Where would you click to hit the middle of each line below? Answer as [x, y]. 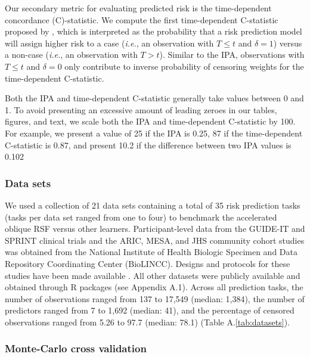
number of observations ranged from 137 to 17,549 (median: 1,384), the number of [155, 298]
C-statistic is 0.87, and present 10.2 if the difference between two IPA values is [148, 145]
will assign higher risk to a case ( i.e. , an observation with [109, 43]
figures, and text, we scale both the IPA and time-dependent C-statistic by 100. [150, 121]
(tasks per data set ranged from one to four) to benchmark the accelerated [141, 217]
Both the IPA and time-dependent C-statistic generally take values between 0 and [154, 98]
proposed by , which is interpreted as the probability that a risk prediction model [154, 31]
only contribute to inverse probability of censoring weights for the [184, 66]
